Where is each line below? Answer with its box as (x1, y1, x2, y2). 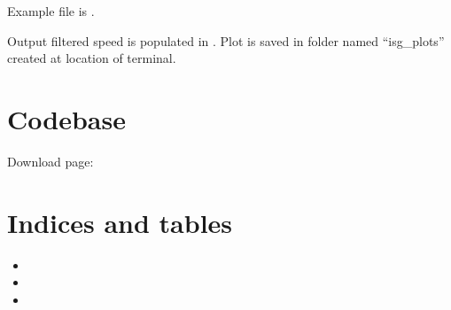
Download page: (7, 151, 94, 170)
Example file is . (7, 2, 95, 19)
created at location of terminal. (7, 49, 176, 67)
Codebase (7, 100, 126, 136)
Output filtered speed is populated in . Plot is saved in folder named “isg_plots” (7, 31, 445, 50)
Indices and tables (7, 204, 233, 240)
